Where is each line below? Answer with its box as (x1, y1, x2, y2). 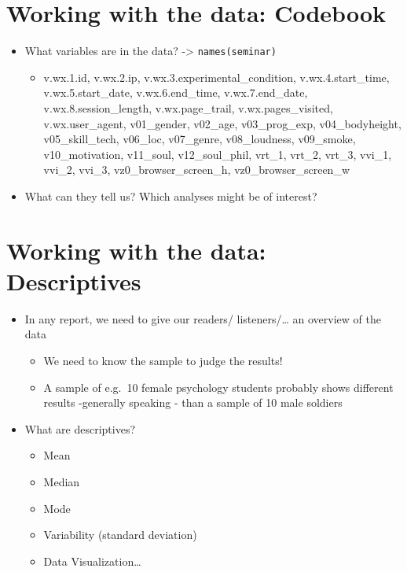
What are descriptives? (24, 420, 136, 437)
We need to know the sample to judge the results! (43, 352, 283, 369)
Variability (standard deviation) (43, 526, 197, 543)
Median (43, 474, 80, 489)
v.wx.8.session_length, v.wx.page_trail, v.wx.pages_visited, (43, 99, 333, 116)
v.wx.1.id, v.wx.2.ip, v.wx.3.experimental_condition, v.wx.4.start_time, (43, 68, 390, 85)
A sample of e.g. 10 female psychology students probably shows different (43, 378, 394, 395)
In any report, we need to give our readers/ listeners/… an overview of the (24, 310, 381, 327)
